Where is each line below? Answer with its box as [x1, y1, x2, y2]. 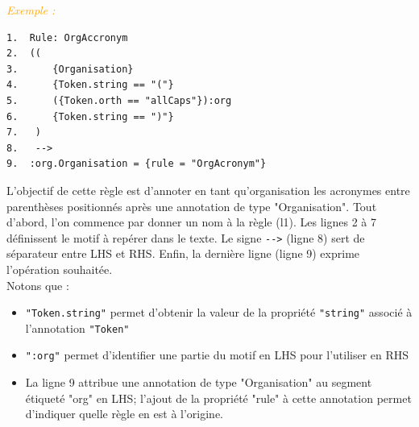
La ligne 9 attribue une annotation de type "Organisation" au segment [25, 374, 372, 391]
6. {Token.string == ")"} [6, 110, 174, 122]
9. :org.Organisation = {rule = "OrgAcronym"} [6, 158, 267, 170]
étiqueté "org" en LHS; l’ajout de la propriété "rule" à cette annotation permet [25, 389, 412, 406]
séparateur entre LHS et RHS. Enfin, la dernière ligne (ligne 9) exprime [6, 245, 360, 262]
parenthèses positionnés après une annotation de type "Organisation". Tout [6, 197, 377, 214]
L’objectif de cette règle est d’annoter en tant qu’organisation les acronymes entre [6, 181, 410, 198]
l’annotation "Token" [25, 319, 130, 336]
